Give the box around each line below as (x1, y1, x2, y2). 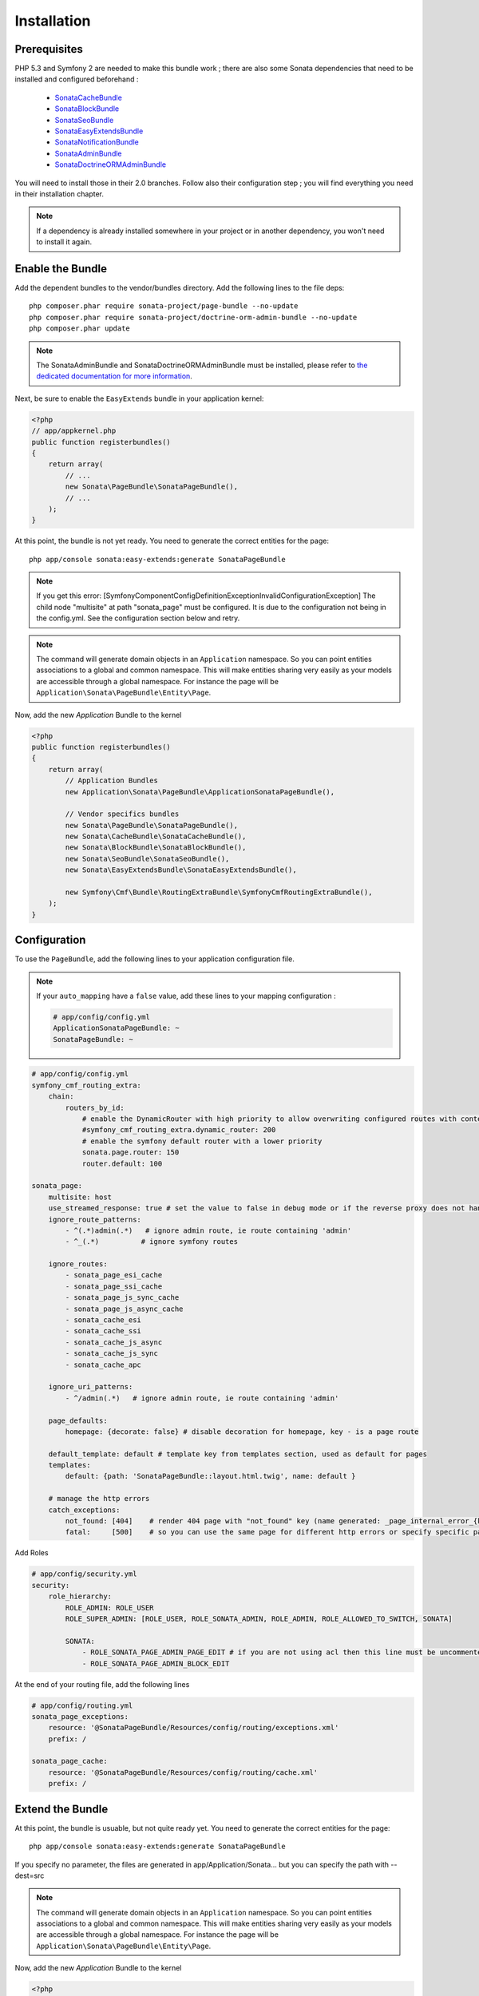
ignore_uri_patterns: (48, 1382, 133, 1392)
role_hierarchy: (48, 1592, 112, 1601)
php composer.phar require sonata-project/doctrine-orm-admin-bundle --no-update (29, 312, 358, 322)
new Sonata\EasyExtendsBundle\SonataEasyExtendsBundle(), (65, 865, 297, 874)
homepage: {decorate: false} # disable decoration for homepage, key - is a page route (65, 1427, 419, 1436)
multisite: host (48, 1192, 112, 1202)
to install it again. (36, 237, 92, 247)
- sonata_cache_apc (65, 1360, 141, 1369)
